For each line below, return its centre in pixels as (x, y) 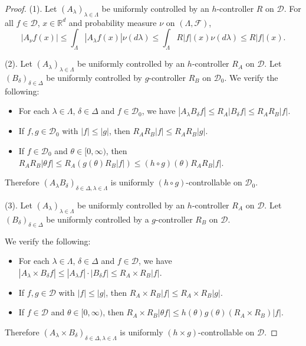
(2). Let (19, 63)
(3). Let (19, 205)
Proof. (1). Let (31, 8)
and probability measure (113, 22)
